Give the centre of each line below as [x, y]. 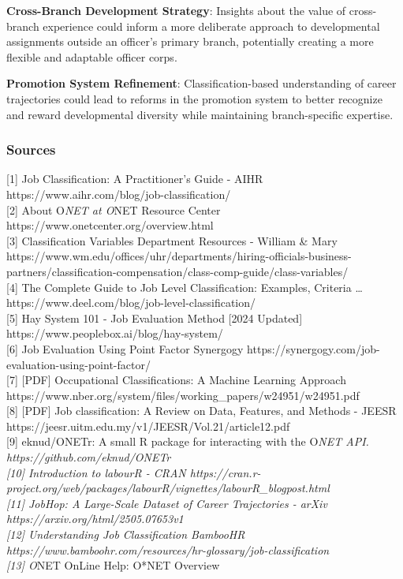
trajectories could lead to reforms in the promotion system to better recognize [194, 98]
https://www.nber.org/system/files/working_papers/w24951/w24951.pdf [183, 395]
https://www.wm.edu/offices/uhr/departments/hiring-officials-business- [179, 256]
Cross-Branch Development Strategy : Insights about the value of [176, 10]
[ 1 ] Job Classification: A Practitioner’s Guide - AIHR [135, 179]
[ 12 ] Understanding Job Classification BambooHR [126, 534]
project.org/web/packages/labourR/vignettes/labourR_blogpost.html [168, 488]
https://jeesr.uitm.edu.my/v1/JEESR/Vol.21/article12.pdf [148, 426]
